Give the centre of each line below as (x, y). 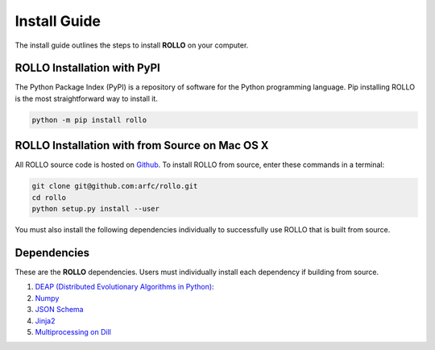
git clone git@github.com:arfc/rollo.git (115, 186)
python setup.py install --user (96, 209)
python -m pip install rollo (89, 120)
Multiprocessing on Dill (73, 331)
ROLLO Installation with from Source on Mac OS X (142, 146)
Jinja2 (45, 321)
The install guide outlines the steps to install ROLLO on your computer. (132, 45)
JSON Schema (59, 310)
